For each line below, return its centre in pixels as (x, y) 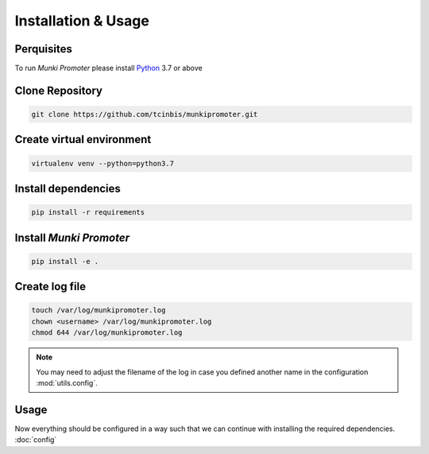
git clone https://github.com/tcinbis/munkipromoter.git (145, 114)
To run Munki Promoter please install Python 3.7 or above (108, 68)
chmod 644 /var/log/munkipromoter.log (107, 333)
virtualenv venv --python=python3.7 (103, 163)
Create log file (50, 287)
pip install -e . (65, 261)
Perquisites (44, 49)
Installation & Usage (82, 21)
